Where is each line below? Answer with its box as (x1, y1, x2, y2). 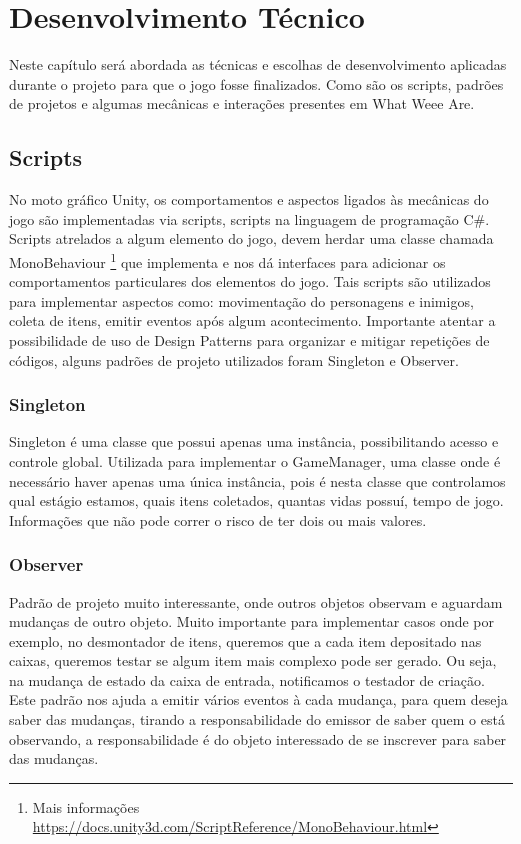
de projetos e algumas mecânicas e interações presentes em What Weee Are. (9, 93, 475, 114)
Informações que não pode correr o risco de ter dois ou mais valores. (9, 509, 427, 530)
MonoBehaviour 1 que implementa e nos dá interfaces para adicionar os (9, 248, 446, 272)
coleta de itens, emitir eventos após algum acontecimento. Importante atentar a (9, 310, 496, 331)
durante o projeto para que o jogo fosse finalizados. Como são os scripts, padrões (9, 73, 504, 94)
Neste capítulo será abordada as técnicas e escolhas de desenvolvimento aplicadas (9, 54, 507, 75)
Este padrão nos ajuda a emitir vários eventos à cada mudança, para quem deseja (9, 689, 508, 710)
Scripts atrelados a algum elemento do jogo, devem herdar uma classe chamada (9, 228, 494, 249)
